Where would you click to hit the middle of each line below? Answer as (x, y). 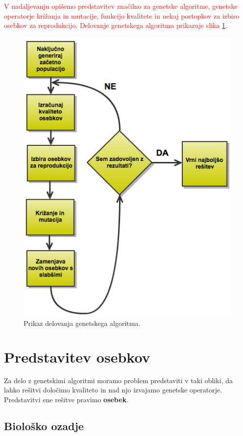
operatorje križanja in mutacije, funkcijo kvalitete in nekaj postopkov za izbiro (122, 15)
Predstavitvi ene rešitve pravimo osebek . (66, 399)
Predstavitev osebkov (77, 356)
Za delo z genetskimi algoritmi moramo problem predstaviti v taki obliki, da (118, 380)
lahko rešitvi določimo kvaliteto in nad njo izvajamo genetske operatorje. (113, 390)
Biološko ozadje (44, 425)
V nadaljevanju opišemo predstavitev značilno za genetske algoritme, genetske (121, 6)
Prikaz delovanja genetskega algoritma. (82, 323)
